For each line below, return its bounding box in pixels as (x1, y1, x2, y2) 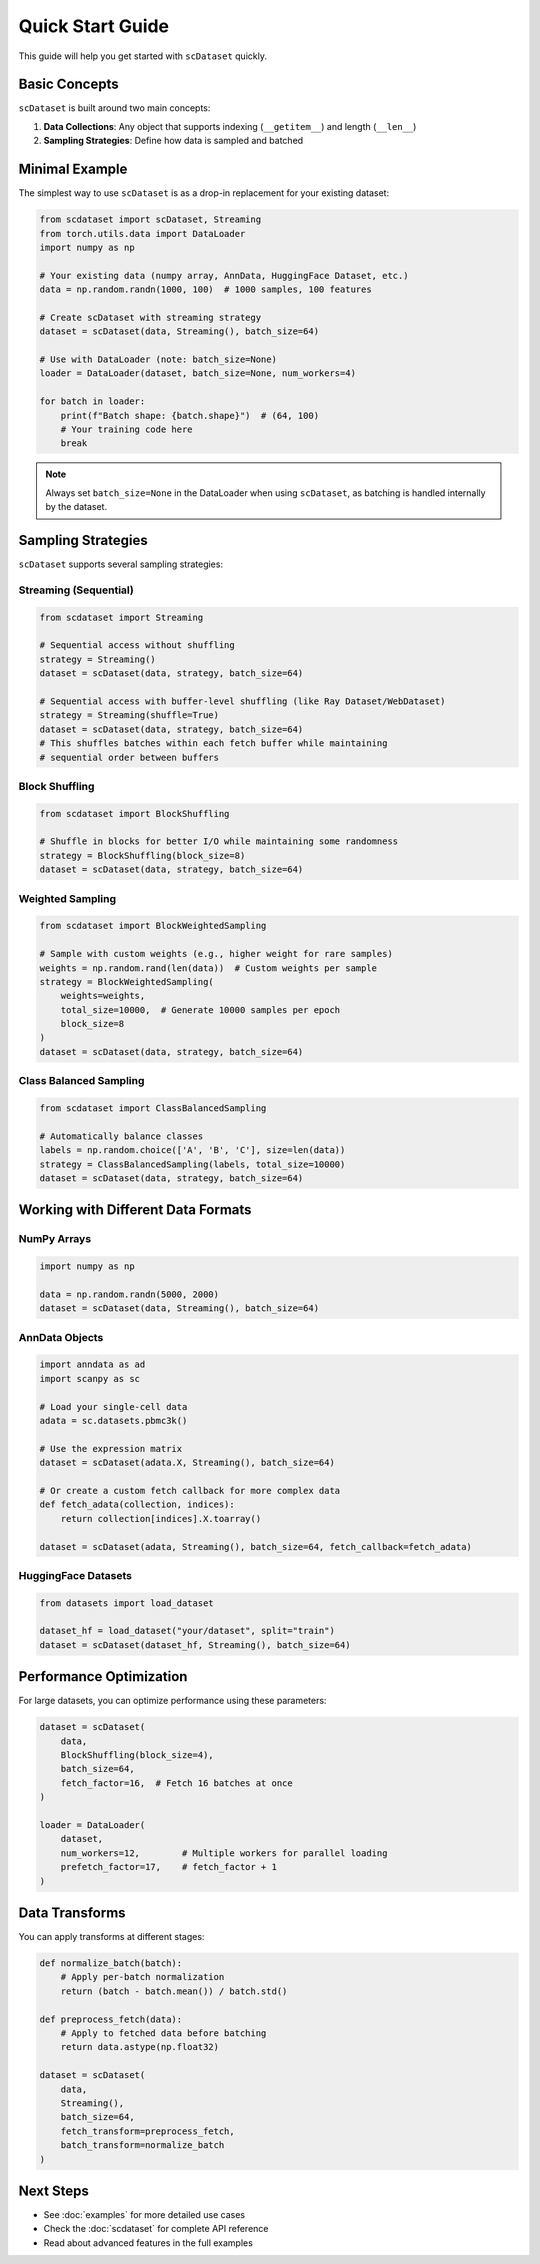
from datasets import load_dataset (39, 1597, 214, 1609)
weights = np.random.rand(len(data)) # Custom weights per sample (39, 962, 378, 974)
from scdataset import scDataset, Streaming (39, 214, 262, 225)
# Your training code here (60, 423, 194, 435)
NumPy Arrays (18, 1232, 92, 1246)
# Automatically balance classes (39, 1130, 204, 1142)
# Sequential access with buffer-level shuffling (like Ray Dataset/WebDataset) (39, 695, 446, 707)
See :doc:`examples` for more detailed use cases (43, 2209, 245, 2221)
